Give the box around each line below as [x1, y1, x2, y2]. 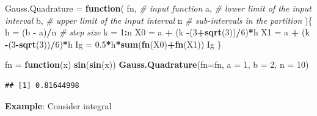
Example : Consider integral [5, 99, 112, 112]
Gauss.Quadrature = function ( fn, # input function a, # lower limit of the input [5, 2, 312, 14]
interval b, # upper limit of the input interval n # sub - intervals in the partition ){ [5, 13, 313, 26]
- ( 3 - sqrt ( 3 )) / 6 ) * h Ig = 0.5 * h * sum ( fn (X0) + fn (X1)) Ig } [5, 37, 222, 50]
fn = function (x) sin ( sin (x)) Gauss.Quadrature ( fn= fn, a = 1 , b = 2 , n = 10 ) [5, 58, 309, 71]
